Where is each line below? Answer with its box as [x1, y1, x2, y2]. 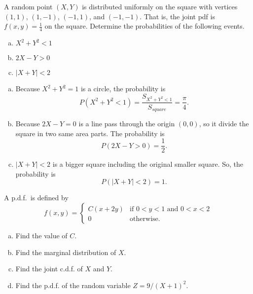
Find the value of [15, 230, 68, 241]
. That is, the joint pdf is [140, 11, 215, 21]
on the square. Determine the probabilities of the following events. [44, 21, 245, 31]
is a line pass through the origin [78, 118, 175, 129]
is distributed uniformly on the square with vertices [82, 1, 238, 12]
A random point [4, 1, 53, 12]
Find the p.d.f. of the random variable [15, 280, 131, 290]
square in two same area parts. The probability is [15, 128, 165, 138]
